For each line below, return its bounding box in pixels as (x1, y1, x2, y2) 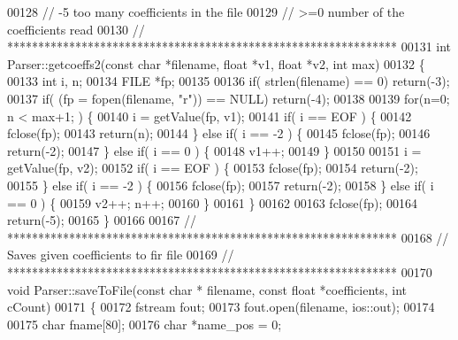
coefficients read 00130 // (7, 19, 145, 38)
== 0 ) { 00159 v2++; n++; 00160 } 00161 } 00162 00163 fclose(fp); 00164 (7, 193, 418, 212)
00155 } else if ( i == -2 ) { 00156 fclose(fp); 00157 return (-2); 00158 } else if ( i (7, 175, 434, 194)
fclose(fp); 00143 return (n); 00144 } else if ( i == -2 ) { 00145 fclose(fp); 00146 (7, 124, 431, 143)
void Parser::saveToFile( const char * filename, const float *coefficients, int (7, 280, 408, 298)
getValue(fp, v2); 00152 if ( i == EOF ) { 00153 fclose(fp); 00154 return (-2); (7, 158, 418, 177)
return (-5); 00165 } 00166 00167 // (7, 211, 196, 229)
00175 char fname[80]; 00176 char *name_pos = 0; (7, 314, 282, 333)
